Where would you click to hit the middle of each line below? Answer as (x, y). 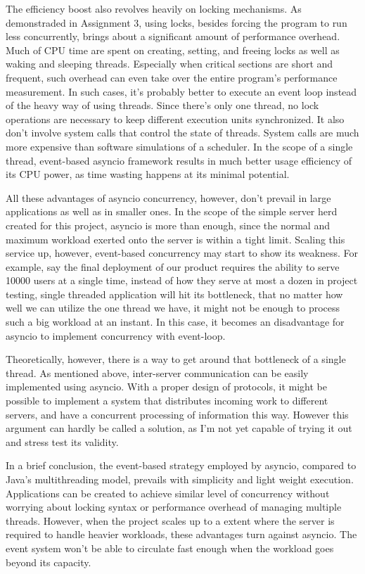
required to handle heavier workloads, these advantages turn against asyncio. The (181, 534)
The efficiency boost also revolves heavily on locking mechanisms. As (154, 8)
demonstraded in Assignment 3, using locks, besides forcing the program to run (177, 22)
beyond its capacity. (49, 562)
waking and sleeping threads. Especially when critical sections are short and (169, 64)
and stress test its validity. (62, 441)
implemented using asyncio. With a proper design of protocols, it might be (167, 387)
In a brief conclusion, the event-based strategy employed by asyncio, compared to (181, 465)
